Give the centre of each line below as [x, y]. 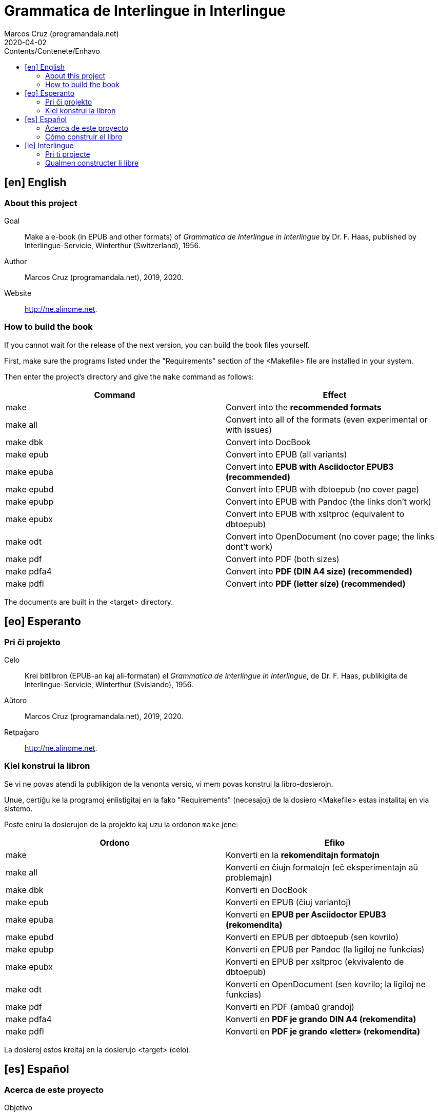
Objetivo [18, 1107]
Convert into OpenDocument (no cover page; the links [330, 536]
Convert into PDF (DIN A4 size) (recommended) [319, 571]
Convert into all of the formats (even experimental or [327, 419]
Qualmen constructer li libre [92, 163]
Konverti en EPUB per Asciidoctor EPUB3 [306, 914]
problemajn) [249, 877]
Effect [335, 395]
